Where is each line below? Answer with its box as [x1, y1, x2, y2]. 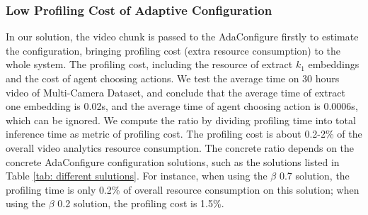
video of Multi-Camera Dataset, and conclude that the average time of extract [6, 84, 345, 99]
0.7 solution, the [279, 168, 350, 183]
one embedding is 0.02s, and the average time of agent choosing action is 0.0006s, [6, 99, 358, 114]
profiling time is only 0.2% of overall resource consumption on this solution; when [6, 182, 360, 197]
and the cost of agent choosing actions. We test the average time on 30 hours [6, 71, 340, 85]
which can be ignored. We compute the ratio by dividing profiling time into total [6, 112, 356, 127]
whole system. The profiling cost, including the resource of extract [6, 57, 293, 72]
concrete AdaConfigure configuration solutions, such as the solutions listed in [6, 154, 340, 169]
